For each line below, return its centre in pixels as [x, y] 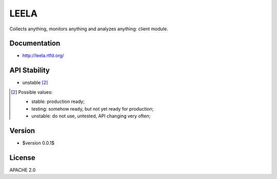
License [22, 158]
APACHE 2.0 [23, 170]
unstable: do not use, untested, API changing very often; [91, 116]
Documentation [35, 43]
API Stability [29, 70]
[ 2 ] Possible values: [32, 92]
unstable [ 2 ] [35, 83]
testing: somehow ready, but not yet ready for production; [93, 109]
